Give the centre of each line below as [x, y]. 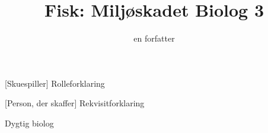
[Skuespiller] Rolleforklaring [55, 83]
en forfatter [154, 38]
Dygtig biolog [29, 123]
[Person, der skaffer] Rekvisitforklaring [75, 103]
